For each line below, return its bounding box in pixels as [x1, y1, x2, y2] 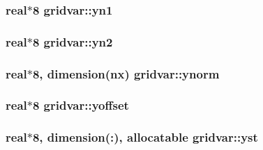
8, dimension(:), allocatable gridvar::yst [32, 128, 258, 146]
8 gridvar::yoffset [32, 97, 129, 114]
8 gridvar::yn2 [32, 33, 113, 50]
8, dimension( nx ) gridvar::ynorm [32, 65, 220, 82]
